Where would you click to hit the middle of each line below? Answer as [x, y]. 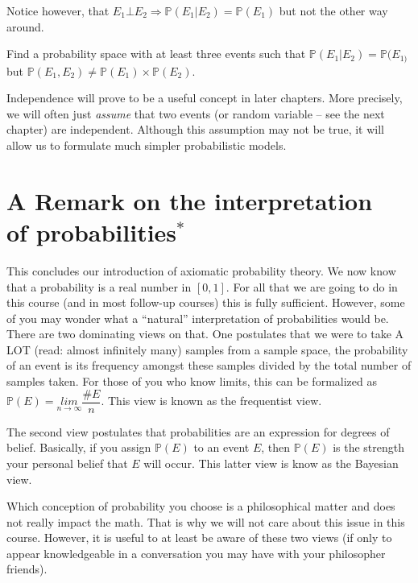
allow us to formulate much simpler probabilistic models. [147, 145]
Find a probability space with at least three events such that [156, 54]
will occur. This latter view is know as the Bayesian [271, 463]
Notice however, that [58, 10]
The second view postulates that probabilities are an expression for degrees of [198, 431]
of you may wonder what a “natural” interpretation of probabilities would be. [198, 318]
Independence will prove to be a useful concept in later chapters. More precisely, [205, 98]
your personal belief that [67, 463]
